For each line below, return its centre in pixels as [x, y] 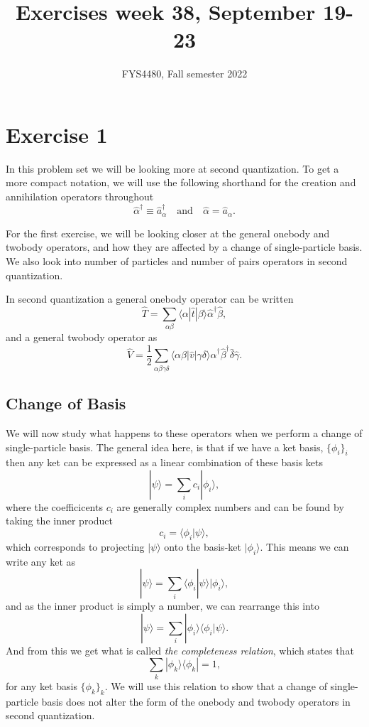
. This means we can [304, 546]
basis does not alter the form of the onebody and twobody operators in [196, 701]
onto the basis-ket [203, 546]
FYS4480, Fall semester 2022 [184, 74]
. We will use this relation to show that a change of [216, 685]
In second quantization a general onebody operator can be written [150, 299]
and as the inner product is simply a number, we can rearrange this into [163, 606]
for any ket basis [42, 685]
